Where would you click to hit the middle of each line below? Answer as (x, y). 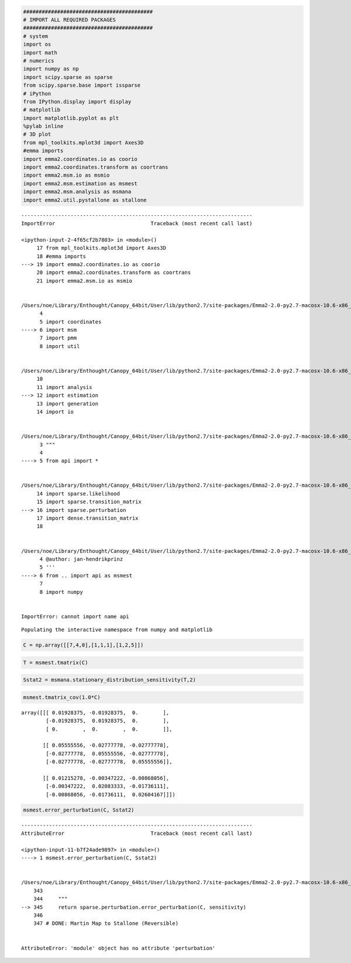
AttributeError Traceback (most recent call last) (137, 833)
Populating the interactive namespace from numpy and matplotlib (117, 630)
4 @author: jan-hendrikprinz (81, 559)
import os (37, 44)
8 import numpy (61, 592)
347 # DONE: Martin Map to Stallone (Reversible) (106, 924)
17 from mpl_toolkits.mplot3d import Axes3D (101, 248)
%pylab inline (43, 126)
